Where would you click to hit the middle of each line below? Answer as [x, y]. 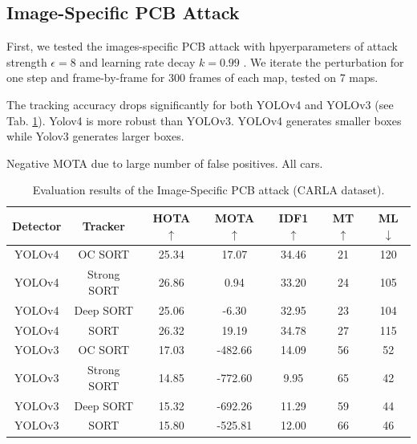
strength [27, 61]
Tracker [103, 225]
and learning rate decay [138, 61]
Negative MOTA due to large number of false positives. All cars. [165, 163]
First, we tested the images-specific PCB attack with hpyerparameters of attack [202, 46]
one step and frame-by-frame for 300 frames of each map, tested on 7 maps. [192, 77]
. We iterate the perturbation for [324, 61]
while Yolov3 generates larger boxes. [95, 136]
